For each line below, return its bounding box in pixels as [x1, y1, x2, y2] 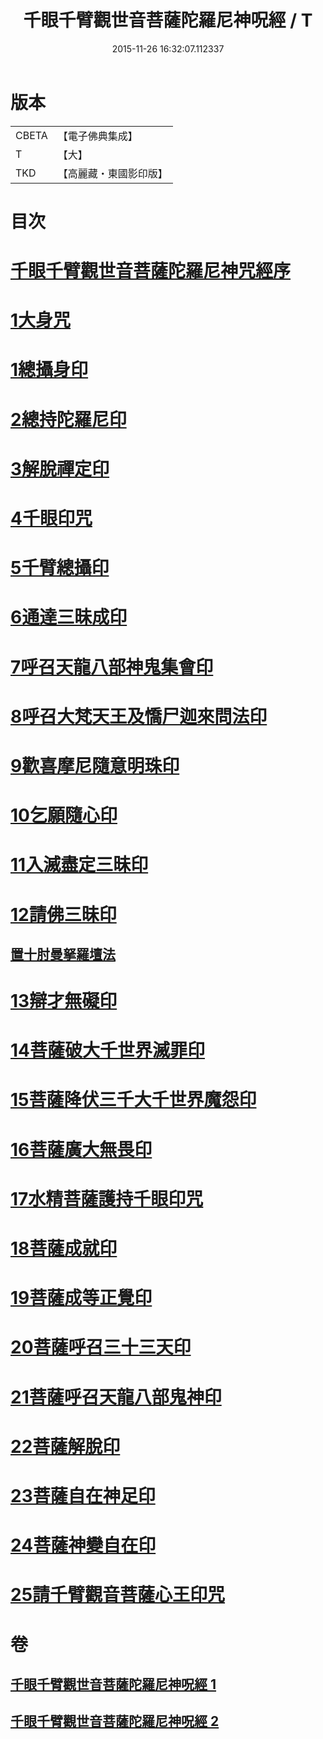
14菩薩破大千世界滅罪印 [10, 1039, 206, 1062]
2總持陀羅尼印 [10, 408, 127, 431]
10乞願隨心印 [10, 804, 118, 827]
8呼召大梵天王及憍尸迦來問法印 [10, 705, 268, 728]
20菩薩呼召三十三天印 [10, 1336, 192, 1359]
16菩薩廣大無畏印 [10, 1138, 153, 1161]
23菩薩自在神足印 [10, 1484, 156, 1507]
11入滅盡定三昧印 [10, 854, 149, 876]
